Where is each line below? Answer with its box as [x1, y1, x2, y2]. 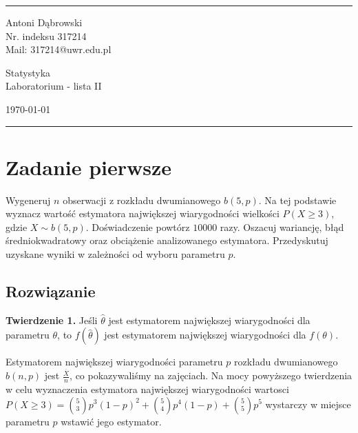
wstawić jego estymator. [61, 414, 162, 428]
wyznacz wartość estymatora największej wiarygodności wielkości [6, 206, 280, 221]
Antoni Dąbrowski [6, 15, 83, 29]
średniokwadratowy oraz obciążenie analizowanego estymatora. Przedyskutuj [6, 233, 328, 248]
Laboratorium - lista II [6, 79, 102, 93]
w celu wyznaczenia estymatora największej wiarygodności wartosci [6, 381, 289, 396]
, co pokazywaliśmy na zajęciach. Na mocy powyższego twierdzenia [70, 368, 352, 383]
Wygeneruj [6, 192, 51, 207]
